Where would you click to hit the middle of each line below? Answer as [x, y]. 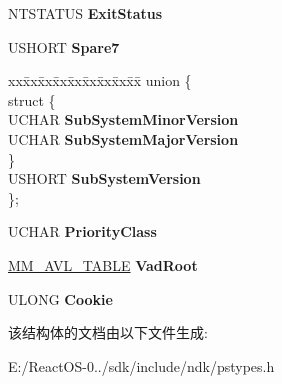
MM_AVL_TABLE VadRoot [103, 264]
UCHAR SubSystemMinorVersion [123, 119]
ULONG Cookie [60, 298]
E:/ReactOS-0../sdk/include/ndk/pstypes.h [141, 365]
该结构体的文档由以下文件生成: [108, 332]
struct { [32, 99]
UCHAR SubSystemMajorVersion [123, 138]
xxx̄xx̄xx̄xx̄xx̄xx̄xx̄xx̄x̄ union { [100, 80]
